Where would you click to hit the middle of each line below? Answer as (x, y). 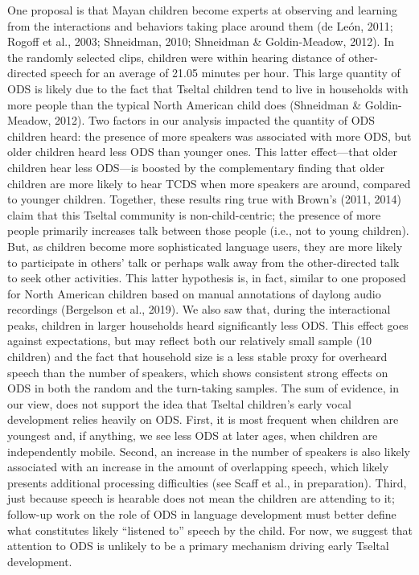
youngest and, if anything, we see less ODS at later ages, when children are (193, 435)
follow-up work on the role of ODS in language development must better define (202, 514)
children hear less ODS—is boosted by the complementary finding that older (196, 167)
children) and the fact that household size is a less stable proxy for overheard (197, 357)
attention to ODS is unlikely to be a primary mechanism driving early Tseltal (198, 546)
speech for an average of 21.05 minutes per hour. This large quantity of (225, 73)
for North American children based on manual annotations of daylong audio (194, 293)
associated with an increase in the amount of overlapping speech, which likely (198, 467)
